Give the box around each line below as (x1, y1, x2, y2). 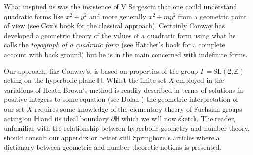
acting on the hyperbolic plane (4, 75, 95, 85)
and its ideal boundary (41, 113, 109, 123)
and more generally (89, 11, 147, 21)
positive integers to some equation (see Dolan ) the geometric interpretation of (4, 94, 238, 104)
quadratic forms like (4, 11, 64, 21)
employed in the (176, 75, 224, 85)
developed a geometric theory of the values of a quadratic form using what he (4, 30, 236, 40)
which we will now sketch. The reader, (121, 113, 236, 123)
